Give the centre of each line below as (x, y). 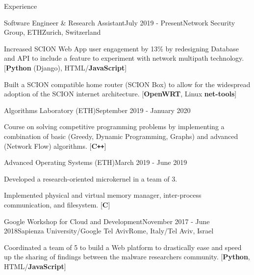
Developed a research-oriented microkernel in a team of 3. (91, 178)
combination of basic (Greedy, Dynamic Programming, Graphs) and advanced (121, 136)
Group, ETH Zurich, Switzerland (52, 32)
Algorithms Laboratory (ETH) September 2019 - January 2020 (97, 110)
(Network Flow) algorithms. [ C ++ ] (55, 146)
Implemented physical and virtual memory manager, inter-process (103, 195)
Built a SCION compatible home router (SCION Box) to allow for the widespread (127, 84)
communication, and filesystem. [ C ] (57, 204)
